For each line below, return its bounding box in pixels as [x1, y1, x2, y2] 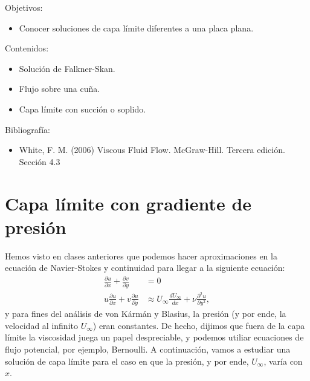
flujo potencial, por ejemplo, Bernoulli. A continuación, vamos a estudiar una [5, 342, 291, 355]
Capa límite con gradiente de [5, 190, 252, 215]
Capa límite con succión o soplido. [19, 102, 146, 115]
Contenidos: [5, 42, 49, 54]
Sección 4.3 [19, 155, 60, 168]
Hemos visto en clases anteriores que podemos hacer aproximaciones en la [5, 249, 277, 262]
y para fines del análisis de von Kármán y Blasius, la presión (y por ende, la [5, 307, 286, 320]
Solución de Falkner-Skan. [19, 62, 115, 74]
